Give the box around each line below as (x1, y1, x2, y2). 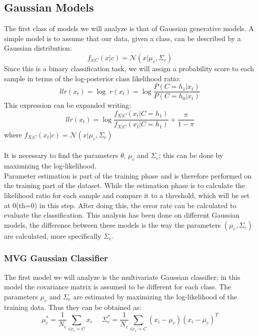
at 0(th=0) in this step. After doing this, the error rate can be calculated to (4, 200, 236, 210)
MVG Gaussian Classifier (4, 252, 108, 264)
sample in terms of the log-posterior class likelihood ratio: (4, 73, 180, 83)
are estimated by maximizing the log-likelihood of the (73, 291, 237, 301)
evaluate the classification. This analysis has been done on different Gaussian (4, 210, 239, 220)
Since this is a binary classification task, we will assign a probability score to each (4, 63, 254, 73)
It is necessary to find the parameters (4, 150, 118, 160)
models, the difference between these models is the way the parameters (4, 219, 221, 230)
